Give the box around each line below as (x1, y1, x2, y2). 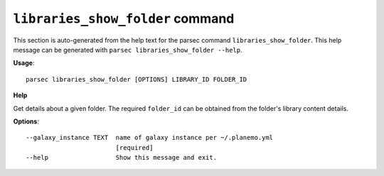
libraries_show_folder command (13, 11, 235, 26)
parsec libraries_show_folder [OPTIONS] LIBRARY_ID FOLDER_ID (26, 75, 247, 83)
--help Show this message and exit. (26, 153, 217, 162)
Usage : (13, 59, 35, 67)
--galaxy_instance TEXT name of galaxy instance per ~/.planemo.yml (26, 133, 274, 142)
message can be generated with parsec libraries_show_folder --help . (13, 45, 242, 54)
